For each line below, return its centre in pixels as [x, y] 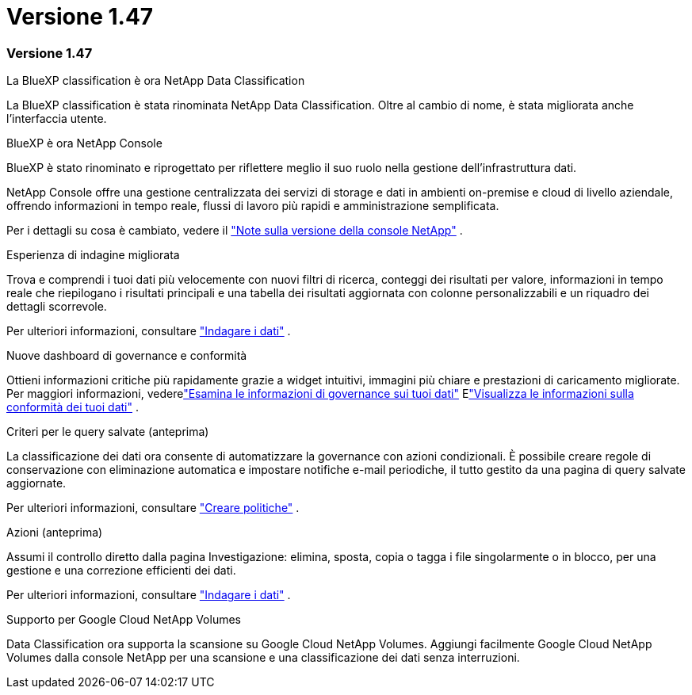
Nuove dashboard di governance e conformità [127, 356]
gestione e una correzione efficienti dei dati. [121, 571]
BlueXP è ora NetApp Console [84, 143]
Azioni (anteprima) [55, 533]
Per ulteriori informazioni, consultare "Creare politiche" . [153, 508]
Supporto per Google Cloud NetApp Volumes [124, 620]
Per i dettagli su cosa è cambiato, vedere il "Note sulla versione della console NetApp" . [235, 231]
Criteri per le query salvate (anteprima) [108, 432]
